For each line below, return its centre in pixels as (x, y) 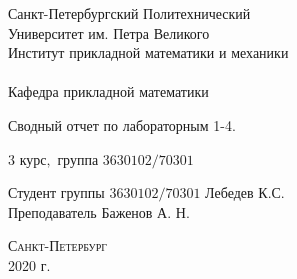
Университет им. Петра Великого (109, 32)
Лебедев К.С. (245, 192)
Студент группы (56, 192)
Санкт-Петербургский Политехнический (129, 13)
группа (78, 158)
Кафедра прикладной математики (108, 91)
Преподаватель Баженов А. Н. (99, 211)
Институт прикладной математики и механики (148, 52)
